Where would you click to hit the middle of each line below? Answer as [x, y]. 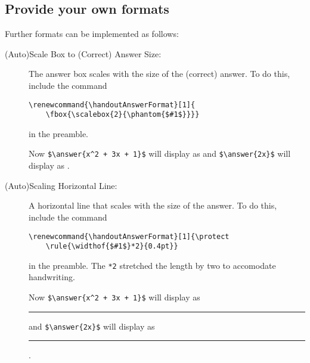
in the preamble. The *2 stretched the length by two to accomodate [152, 265]
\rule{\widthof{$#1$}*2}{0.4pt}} [112, 246]
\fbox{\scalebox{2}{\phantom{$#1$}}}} [123, 115]
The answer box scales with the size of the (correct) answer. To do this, [159, 74]
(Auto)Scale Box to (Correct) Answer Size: [83, 53]
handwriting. [52, 277]
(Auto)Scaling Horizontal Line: [61, 185]
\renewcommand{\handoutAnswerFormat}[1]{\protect [129, 236]
